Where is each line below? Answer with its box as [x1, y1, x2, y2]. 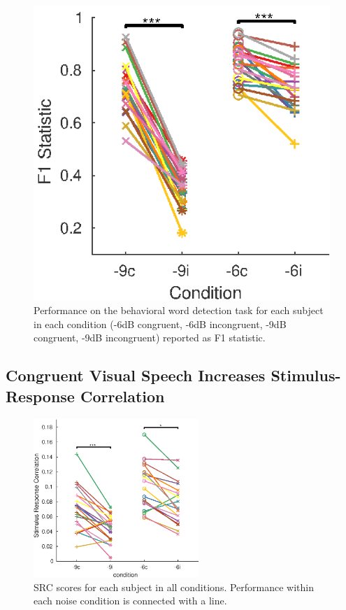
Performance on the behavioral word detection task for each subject [34, 303, 324, 318]
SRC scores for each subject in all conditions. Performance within [34, 579, 315, 594]
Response [6, 385, 75, 406]
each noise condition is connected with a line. [34, 593, 227, 608]
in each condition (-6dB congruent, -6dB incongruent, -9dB [34, 316, 287, 331]
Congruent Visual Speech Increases [6, 364, 266, 386]
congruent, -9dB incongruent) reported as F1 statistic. [34, 330, 266, 345]
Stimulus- [271, 364, 341, 386]
